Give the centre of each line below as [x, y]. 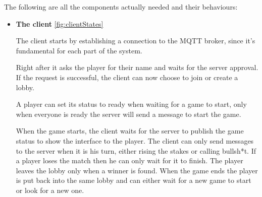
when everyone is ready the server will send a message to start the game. [128, 114]
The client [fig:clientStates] [60, 23]
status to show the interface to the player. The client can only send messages [135, 140]
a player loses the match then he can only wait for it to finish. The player [129, 160]
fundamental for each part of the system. [79, 50]
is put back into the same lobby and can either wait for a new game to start [134, 180]
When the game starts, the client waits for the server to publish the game [130, 131]
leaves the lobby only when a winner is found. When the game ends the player [137, 170]
